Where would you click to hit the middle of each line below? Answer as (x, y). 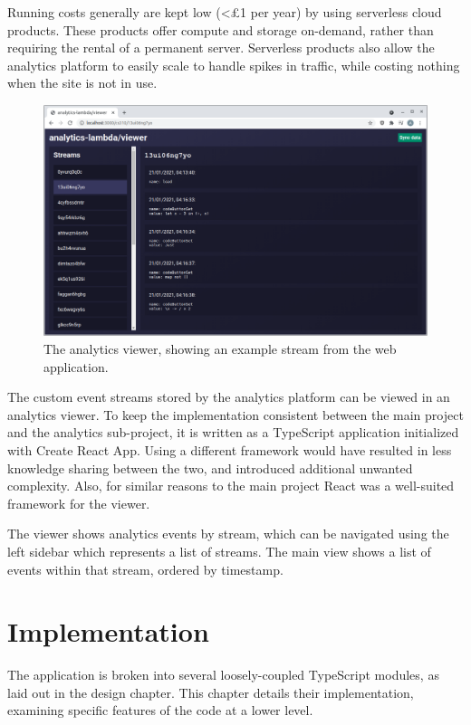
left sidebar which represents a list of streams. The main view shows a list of (219, 551)
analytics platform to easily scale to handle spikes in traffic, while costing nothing (234, 65)
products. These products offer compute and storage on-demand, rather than (221, 29)
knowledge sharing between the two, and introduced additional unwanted (210, 467)
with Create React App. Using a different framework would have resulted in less (230, 450)
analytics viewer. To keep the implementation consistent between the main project (235, 414)
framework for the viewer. (79, 503)
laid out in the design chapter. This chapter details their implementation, (211, 692)
